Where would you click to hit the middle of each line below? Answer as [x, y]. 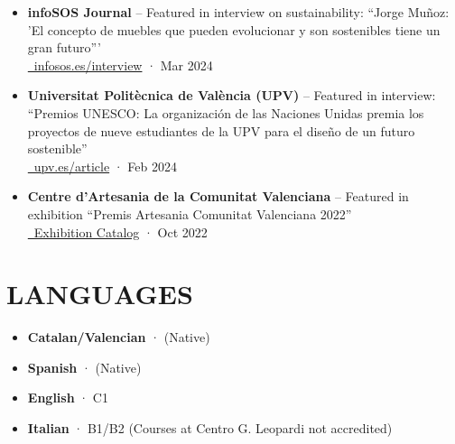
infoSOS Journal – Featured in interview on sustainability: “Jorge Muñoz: [238, 12]
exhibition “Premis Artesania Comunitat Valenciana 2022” [190, 213]
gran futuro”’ [64, 47]
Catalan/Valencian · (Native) [119, 337]
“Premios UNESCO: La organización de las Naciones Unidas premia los [226, 112]
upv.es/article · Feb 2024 [105, 166]
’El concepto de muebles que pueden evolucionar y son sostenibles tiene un [234, 29]
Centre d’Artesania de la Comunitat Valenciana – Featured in [218, 196]
